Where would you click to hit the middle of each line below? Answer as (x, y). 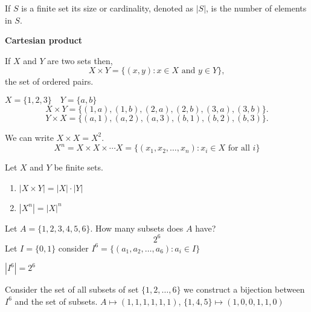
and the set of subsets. (56, 301)
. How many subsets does (137, 228)
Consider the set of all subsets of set (72, 289)
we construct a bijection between (244, 289)
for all (239, 148)
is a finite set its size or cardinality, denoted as (107, 8)
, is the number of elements (256, 8)
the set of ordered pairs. (49, 81)
